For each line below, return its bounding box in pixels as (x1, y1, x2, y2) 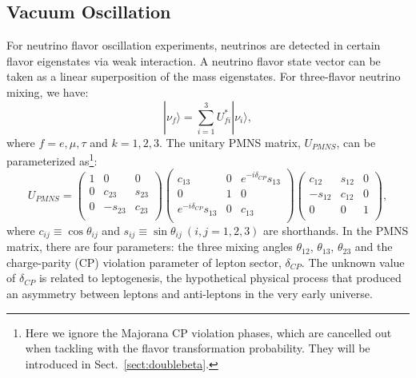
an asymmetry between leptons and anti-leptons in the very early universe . (6, 284, 373, 301)
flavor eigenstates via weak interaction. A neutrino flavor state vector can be (6, 52, 381, 69)
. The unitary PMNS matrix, (158, 133, 301, 150)
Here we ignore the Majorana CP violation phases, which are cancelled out (25, 324, 392, 340)
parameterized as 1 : (6, 150, 98, 169)
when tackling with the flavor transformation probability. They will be (25, 340, 370, 356)
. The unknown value (301, 253, 405, 270)
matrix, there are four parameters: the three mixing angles (6, 238, 293, 255)
